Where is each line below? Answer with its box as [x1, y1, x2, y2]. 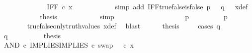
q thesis [3, 30, 61, 40]
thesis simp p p [40, 11, 228, 21]
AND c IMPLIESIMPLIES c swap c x [3, 40, 134, 50]
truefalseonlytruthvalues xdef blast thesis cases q [27, 21, 220, 31]
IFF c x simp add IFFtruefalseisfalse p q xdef [47, 1, 248, 11]
